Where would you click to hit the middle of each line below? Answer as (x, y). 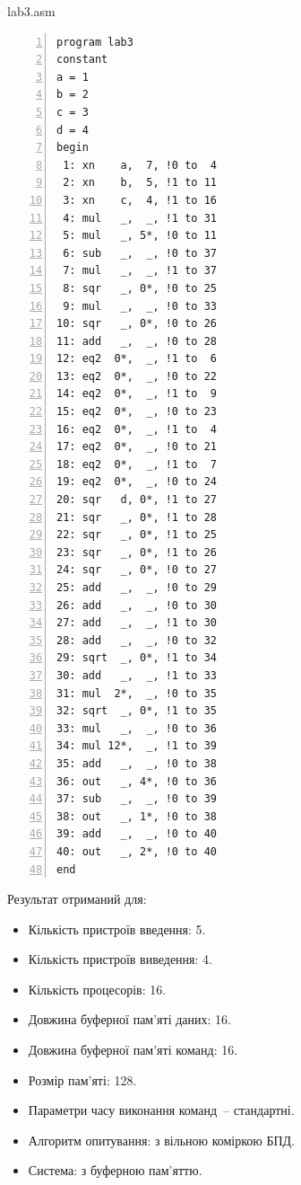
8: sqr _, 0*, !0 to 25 (140, 288)
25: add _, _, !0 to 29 (137, 588)
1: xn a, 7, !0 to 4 (140, 165)
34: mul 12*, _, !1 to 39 (137, 746)
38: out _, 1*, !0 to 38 (137, 816)
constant (82, 60)
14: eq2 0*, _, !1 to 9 (137, 394)
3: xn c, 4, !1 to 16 (140, 200)
